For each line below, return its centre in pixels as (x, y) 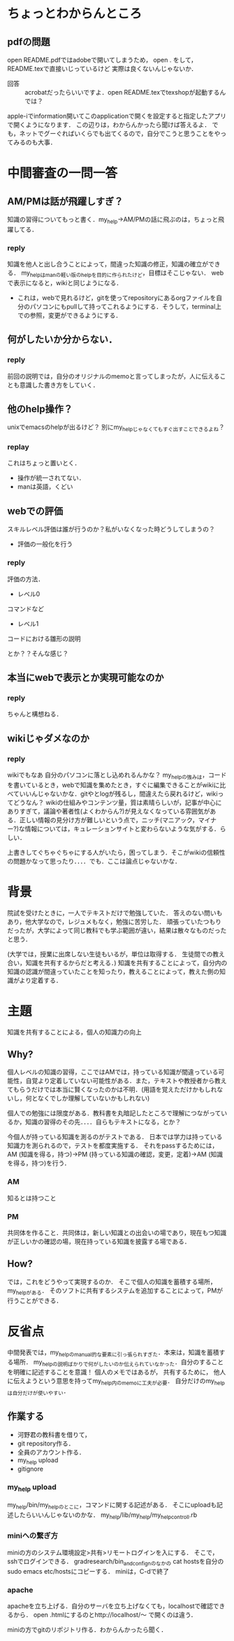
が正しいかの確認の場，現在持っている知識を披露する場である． (99, 1241)
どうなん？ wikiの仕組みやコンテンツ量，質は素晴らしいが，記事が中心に (117, 802)
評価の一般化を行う (45, 544)
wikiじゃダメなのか (48, 738)
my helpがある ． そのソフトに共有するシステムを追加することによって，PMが (115, 1291)
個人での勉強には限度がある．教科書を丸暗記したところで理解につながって (114, 1113)
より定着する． (41, 980)
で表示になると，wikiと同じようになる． (65, 282)
